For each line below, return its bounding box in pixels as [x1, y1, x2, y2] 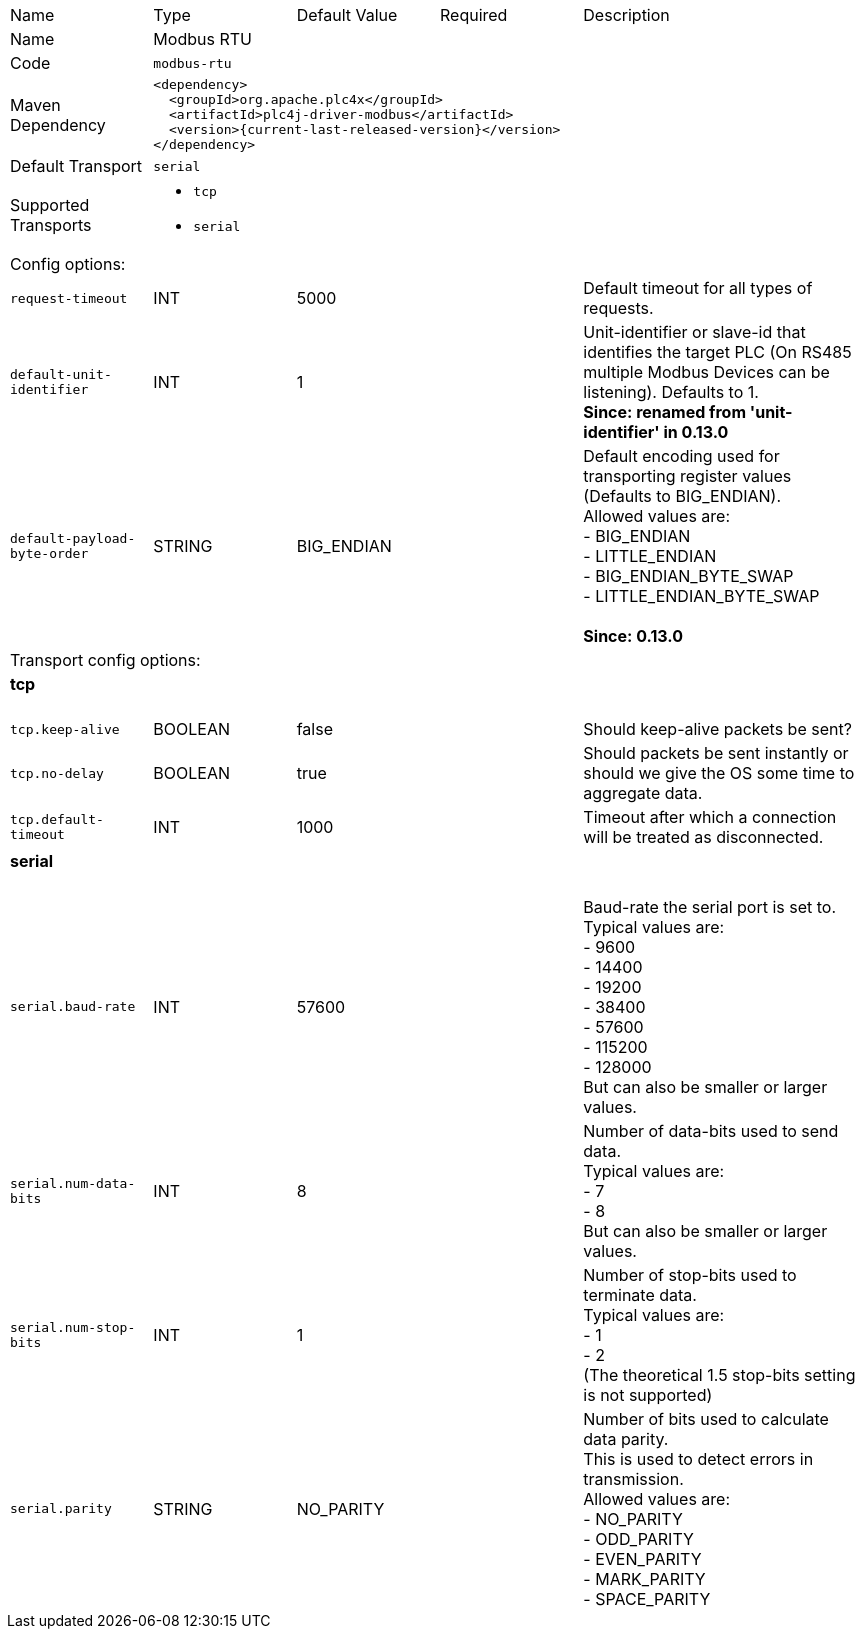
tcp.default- [10, 812, 104, 828]
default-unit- [10, 367, 112, 382]
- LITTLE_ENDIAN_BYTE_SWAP [583, 586, 820, 606]
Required [439, 5, 508, 25]
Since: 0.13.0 [583, 626, 683, 646]
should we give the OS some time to [583, 763, 855, 784]
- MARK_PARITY [583, 1568, 706, 1589]
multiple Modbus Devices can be [583, 362, 830, 382]
